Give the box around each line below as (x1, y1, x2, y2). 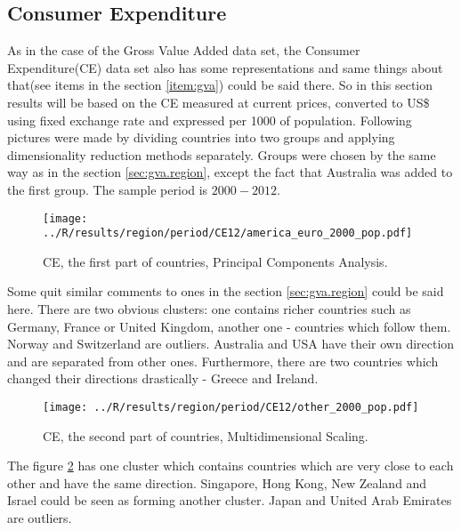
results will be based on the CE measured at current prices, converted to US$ (7, 92, 430, 111)
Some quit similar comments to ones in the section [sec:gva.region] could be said (7, 282, 444, 301)
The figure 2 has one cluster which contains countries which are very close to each (7, 456, 454, 475)
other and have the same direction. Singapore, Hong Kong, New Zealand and (7, 473, 427, 492)
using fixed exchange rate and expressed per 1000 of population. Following (7, 110, 412, 129)
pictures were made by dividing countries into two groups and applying (7, 128, 395, 147)
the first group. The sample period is (7, 180, 208, 198)
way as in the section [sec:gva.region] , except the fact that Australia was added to (7, 163, 453, 181)
